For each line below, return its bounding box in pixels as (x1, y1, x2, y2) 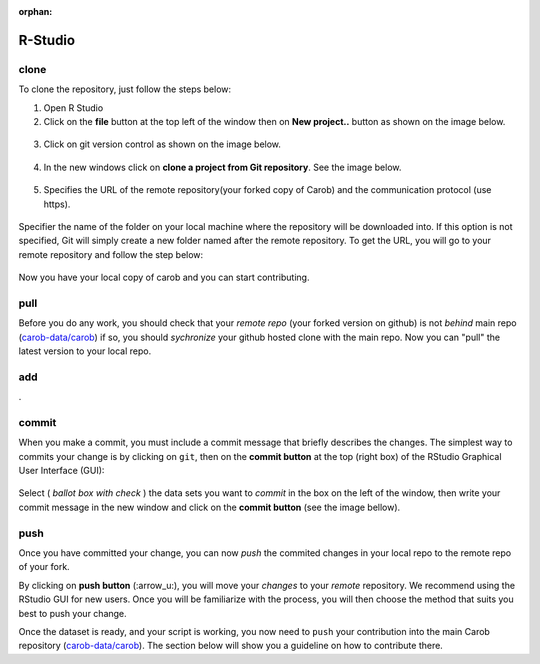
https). (43, 198, 71, 210)
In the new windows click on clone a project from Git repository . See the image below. (43, 161, 402, 173)
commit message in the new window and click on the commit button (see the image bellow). (18, 501, 401, 513)
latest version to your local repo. (18, 345, 152, 357)
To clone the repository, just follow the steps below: (18, 83, 232, 95)
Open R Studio (43, 101, 104, 114)
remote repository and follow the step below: (18, 248, 204, 260)
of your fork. (18, 561, 70, 573)
